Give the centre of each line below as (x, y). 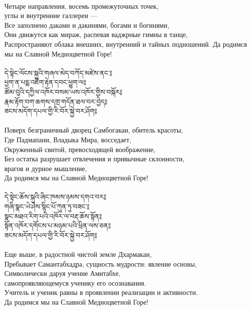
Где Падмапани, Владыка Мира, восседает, (68, 139)
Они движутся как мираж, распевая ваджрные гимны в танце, (96, 34)
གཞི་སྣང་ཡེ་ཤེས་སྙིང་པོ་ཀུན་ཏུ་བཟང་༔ (47, 206)
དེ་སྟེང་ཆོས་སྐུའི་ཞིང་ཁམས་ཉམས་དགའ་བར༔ (55, 197)
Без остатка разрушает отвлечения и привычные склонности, (95, 159)
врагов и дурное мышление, (46, 168)
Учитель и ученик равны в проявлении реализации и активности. (101, 292)
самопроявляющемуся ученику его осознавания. (75, 282)
